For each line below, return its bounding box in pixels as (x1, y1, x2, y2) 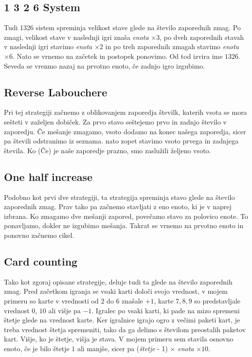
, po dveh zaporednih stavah (160, 32, 244, 42)
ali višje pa (48, 305, 81, 315)
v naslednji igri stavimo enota (4, 41, 92, 52)
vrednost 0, (4, 305, 37, 315)
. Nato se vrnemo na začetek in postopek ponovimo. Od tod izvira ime (12, 51, 223, 61)
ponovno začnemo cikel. (4, 230, 74, 240)
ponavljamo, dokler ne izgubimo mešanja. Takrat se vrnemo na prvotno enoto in (4, 220, 244, 231)
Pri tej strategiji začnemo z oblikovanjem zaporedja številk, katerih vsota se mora (4, 107, 247, 117)
